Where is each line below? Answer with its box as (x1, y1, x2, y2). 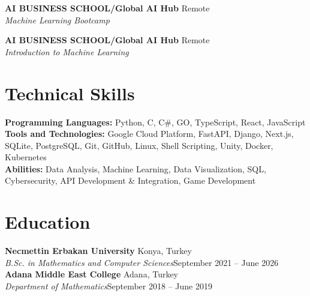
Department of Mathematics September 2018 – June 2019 (5, 279, 212, 292)
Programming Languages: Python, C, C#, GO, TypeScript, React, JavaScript (5, 115, 306, 128)
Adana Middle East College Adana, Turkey (5, 268, 179, 280)
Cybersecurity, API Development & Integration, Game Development (5, 174, 256, 187)
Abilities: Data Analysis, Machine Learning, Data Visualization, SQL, (5, 162, 266, 175)
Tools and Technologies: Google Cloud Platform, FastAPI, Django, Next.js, (5, 127, 294, 140)
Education (5, 210, 91, 234)
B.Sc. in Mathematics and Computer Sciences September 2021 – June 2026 (5, 256, 279, 268)
